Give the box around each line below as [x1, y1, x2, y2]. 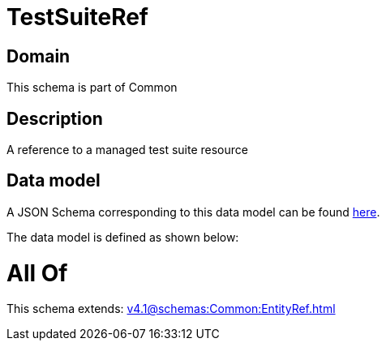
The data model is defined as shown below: [6, 229, 239, 244]
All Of [6, 259, 68, 287]
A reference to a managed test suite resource [6, 143, 248, 157]
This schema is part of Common [6, 80, 178, 95]
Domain [6, 45, 71, 66]
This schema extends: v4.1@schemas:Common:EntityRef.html [6, 302, 336, 316]
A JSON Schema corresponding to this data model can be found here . [6, 204, 380, 219]
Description [6, 108, 103, 129]
